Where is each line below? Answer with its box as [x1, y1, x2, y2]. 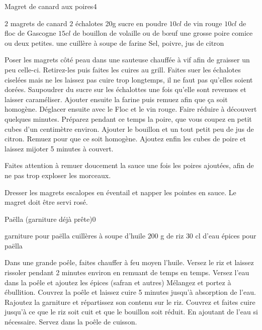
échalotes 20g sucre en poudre [75, 18, 167, 28]
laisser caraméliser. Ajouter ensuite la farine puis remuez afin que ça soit [5, 94, 228, 104]
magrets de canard [10, 18, 67, 28]
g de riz [160, 230, 184, 241]
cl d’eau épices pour [195, 230, 256, 241]
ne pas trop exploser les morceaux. [5, 170, 111, 180]
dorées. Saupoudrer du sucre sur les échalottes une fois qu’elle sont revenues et [5, 84, 246, 95]
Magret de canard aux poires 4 [5, 1, 97, 11]
